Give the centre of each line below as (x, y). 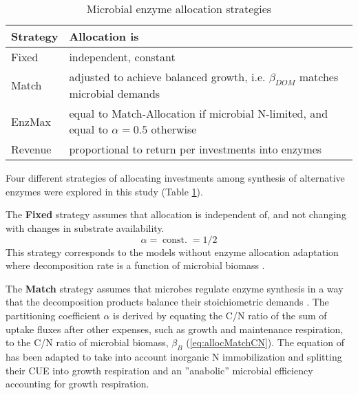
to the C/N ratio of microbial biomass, (87, 342)
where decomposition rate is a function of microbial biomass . (135, 265)
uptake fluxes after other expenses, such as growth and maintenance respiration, (175, 329)
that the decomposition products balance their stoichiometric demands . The (167, 302)
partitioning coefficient (53, 315)
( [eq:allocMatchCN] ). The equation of (265, 342)
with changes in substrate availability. (85, 227)
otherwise (174, 129)
